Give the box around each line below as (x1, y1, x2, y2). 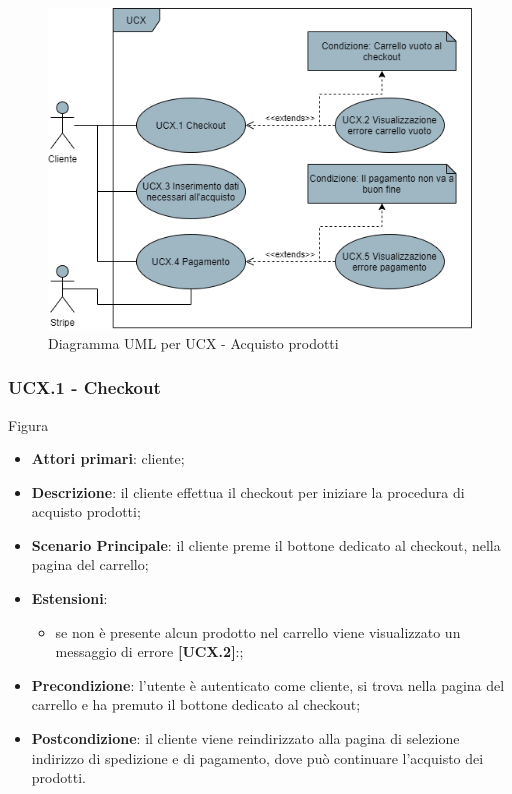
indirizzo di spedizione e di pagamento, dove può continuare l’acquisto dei (31, 747, 484, 768)
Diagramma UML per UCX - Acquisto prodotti (48, 332, 339, 353)
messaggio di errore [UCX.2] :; (55, 641, 244, 662)
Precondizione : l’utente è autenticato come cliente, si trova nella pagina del (31, 674, 505, 695)
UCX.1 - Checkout (8, 375, 161, 400)
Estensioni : (31, 588, 108, 609)
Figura (8, 414, 49, 435)
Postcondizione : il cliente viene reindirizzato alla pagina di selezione (31, 728, 460, 749)
